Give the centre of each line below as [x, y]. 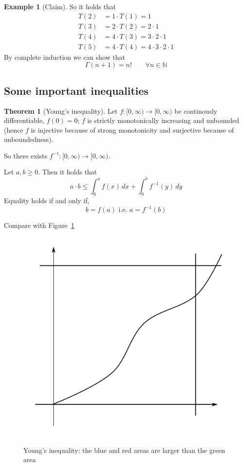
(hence [14, 129]
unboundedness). [29, 139]
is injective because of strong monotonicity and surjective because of [132, 129]
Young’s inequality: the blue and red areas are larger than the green [124, 450]
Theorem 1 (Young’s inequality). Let [61, 111]
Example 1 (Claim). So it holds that [60, 6]
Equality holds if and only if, [47, 200]
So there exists [26, 155]
